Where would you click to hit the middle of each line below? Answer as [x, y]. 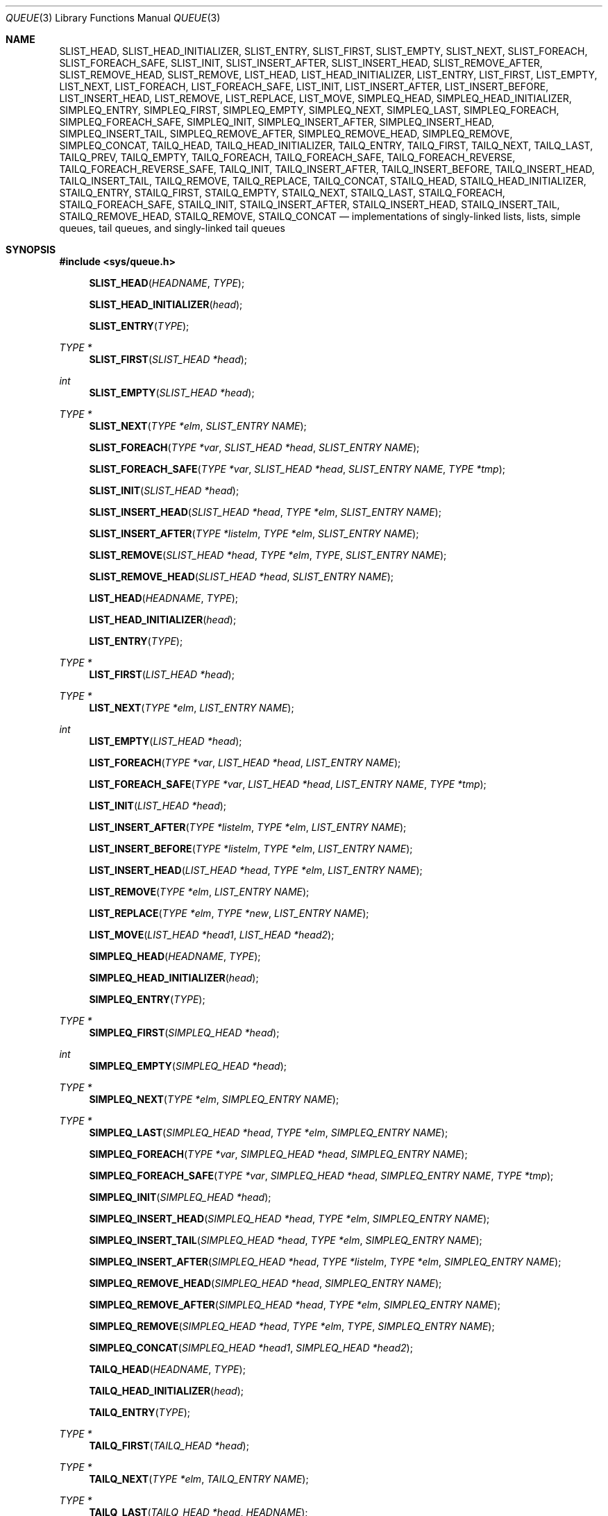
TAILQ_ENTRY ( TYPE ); [140, 1412]
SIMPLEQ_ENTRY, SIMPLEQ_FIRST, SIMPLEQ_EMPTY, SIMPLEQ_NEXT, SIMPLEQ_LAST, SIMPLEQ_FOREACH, [309, 110]
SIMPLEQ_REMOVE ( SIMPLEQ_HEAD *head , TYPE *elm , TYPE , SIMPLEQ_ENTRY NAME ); [292, 1326]
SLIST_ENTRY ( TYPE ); [139, 326]
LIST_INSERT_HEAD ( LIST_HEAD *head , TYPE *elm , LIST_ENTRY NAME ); [256, 870]
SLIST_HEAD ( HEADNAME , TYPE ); [167, 283]
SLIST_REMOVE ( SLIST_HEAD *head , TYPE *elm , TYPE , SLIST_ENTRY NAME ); [268, 555]
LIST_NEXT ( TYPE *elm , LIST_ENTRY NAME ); [192, 708]
